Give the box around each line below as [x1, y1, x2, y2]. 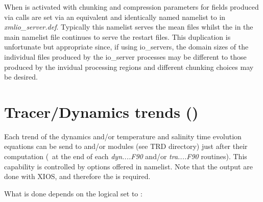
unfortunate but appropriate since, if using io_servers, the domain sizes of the [4, 41, 249, 52]
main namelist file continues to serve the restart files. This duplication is [4, 31, 231, 42]
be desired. [4, 71, 38, 82]
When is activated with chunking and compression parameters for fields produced [4, 2, 259, 12]
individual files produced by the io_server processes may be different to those [4, 51, 247, 62]
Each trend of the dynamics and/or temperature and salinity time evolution [4, 131, 242, 141]
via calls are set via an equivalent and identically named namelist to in [4, 11, 226, 22]
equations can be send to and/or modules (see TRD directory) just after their [4, 141, 248, 151]
